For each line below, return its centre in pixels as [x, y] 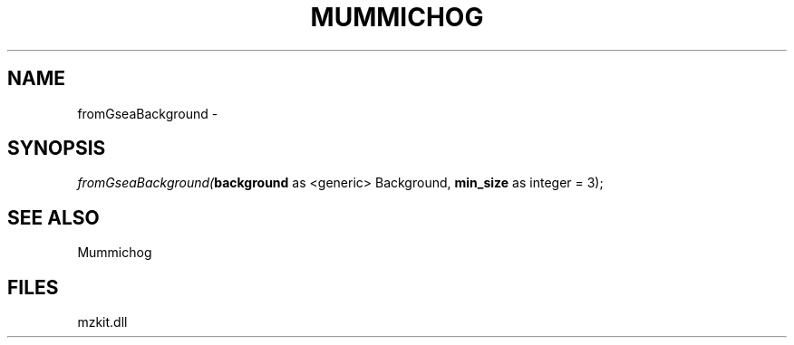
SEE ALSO [53, 217]
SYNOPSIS [57, 149]
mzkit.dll [102, 322]
